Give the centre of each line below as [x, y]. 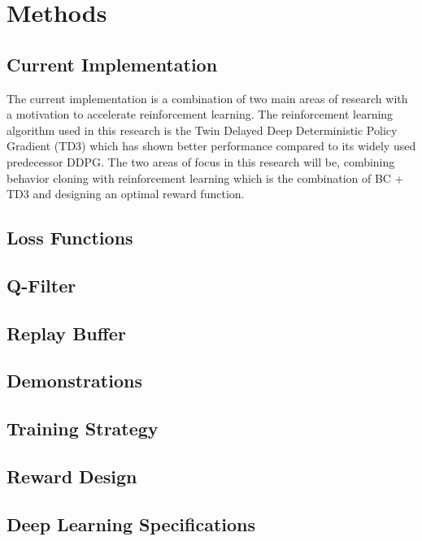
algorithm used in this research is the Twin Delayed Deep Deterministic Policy [202, 130]
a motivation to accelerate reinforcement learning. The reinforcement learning [200, 114]
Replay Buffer [66, 333]
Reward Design [72, 476]
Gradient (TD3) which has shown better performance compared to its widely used [211, 146]
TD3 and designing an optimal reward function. [126, 194]
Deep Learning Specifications [131, 524]
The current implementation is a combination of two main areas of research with [207, 98]
